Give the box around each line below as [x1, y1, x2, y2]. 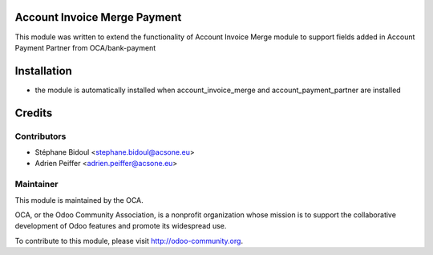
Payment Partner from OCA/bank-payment [14, 42, 156, 52]
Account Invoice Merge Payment [14, 10, 182, 24]
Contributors [14, 131, 67, 142]
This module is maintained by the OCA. [14, 195, 144, 204]
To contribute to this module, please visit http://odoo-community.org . [14, 236, 244, 245]
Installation [14, 64, 72, 78]
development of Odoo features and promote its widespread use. [14, 221, 227, 231]
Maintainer [14, 179, 59, 190]
